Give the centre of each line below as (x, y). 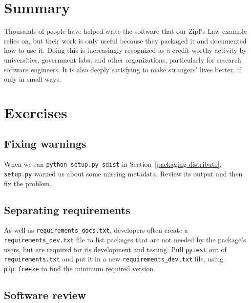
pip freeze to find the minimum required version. (80, 268)
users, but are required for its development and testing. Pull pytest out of (115, 249)
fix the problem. (28, 183)
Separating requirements (67, 209)
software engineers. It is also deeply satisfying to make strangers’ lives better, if (123, 69)
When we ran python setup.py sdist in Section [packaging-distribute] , (113, 164)
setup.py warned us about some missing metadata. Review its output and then (123, 173)
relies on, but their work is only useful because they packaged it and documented (125, 40)
